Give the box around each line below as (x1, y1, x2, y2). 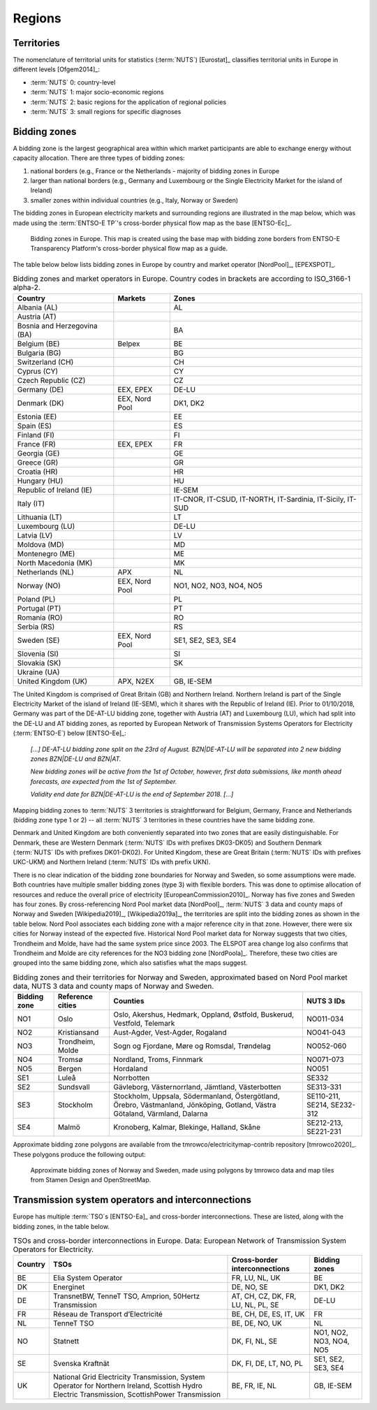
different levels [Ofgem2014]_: (13, 65, 101, 73)
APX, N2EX (117, 676, 155, 686)
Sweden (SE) (17, 635, 60, 645)
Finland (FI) (17, 430, 55, 439)
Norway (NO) (17, 581, 61, 590)
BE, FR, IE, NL (231, 1381, 277, 1390)
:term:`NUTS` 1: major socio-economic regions (30, 88, 164, 96)
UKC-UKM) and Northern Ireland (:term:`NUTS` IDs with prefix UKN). (13, 858, 211, 866)
